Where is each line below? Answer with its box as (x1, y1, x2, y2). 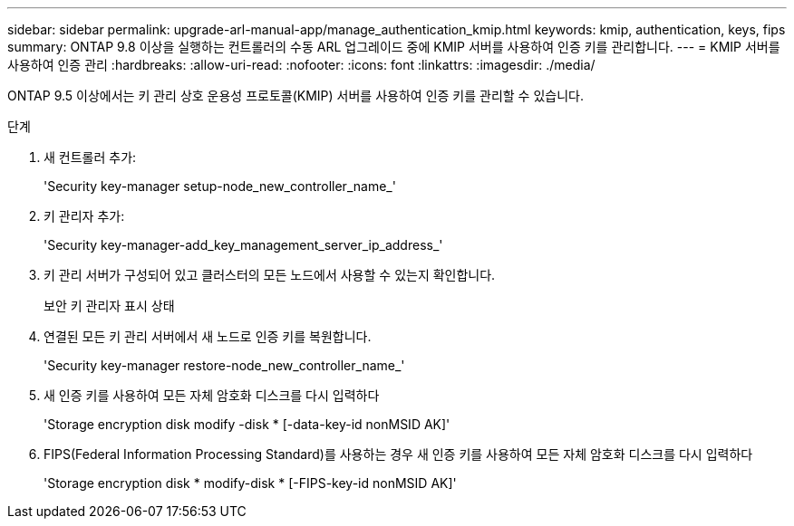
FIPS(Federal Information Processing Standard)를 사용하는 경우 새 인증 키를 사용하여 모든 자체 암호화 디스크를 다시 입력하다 (44, 446, 753, 462)
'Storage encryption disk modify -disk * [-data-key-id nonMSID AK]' (44, 416, 450, 432)
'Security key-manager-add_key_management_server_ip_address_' (44, 237, 443, 253)
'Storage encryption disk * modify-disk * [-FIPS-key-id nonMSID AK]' (44, 475, 457, 491)
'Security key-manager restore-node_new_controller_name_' (44, 358, 405, 373)
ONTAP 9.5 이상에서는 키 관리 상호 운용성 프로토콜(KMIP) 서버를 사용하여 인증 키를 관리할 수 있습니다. (7, 88, 584, 103)
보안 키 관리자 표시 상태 (44, 298, 175, 313)
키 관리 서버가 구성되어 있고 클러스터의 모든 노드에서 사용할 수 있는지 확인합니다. (44, 267, 496, 282)
